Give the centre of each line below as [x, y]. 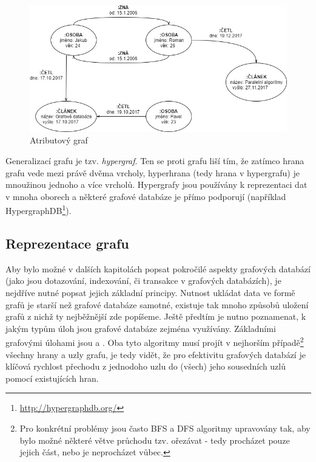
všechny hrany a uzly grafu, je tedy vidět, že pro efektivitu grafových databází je [156, 354]
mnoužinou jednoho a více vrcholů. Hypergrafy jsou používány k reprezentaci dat [156, 184]
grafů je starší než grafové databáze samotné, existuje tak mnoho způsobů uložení [157, 304]
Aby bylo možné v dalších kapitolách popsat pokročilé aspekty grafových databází [158, 268]
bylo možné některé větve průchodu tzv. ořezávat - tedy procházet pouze [155, 440]
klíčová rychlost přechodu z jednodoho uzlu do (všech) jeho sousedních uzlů [146, 366]
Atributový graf [59, 140]
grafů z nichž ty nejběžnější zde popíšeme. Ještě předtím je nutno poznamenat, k [156, 316]
